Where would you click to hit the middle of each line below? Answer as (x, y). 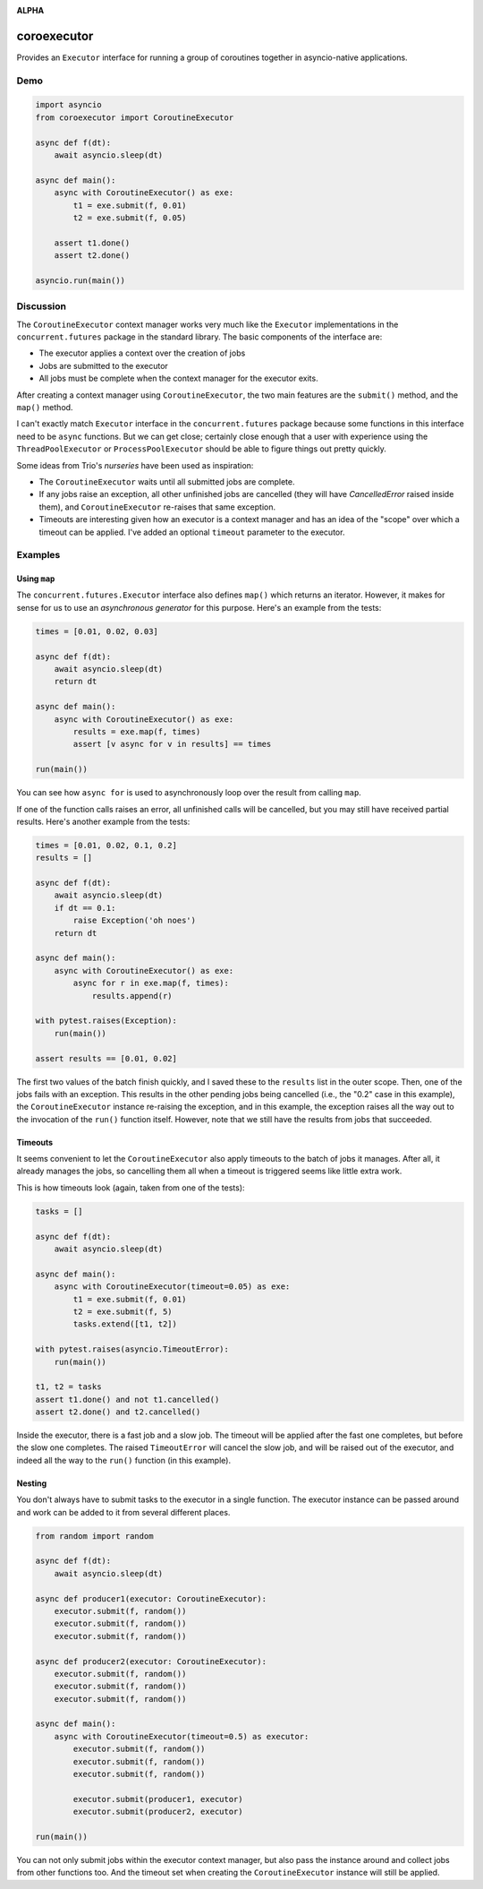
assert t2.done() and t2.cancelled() (118, 1412)
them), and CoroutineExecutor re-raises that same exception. (157, 507)
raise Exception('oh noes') (135, 921)
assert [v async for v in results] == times (172, 744)
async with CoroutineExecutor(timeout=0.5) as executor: (182, 1736)
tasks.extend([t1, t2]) (125, 1324)
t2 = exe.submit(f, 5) (123, 1311)
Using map (36, 579)
